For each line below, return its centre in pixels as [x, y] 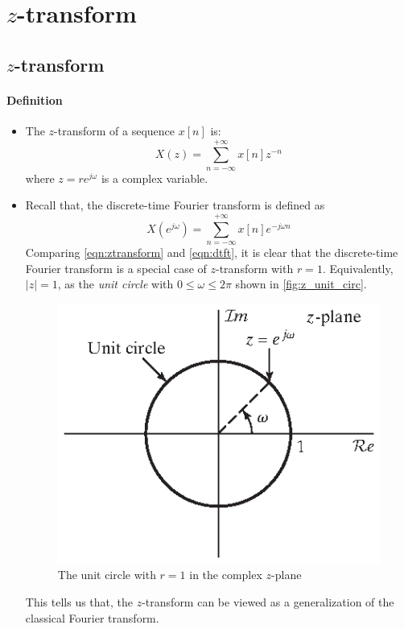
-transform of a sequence [115, 130]
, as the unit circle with [115, 284]
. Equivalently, [358, 268]
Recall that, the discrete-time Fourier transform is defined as [175, 205]
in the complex [226, 575]
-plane [287, 575]
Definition [35, 99]
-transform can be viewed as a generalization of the [268, 601]
